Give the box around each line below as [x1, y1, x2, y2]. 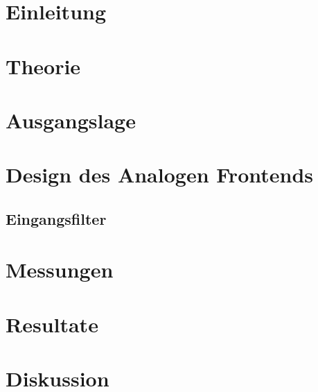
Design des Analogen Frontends [6, 160, 313, 189]
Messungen [6, 255, 114, 284]
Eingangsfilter [6, 207, 107, 229]
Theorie [6, 51, 81, 80]
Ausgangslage [6, 105, 136, 134]
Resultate [6, 309, 98, 338]
